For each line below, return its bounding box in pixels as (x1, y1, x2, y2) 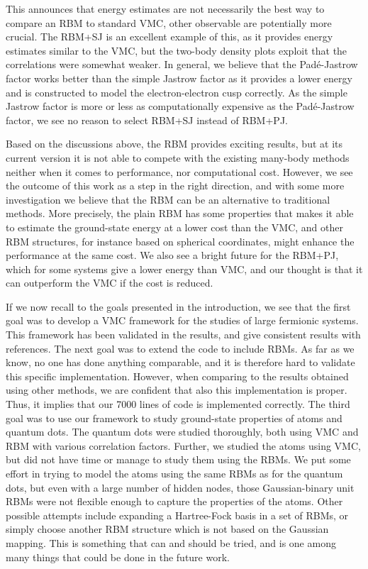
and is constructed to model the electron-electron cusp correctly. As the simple (6, 84, 347, 99)
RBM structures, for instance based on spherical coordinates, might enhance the (6, 233, 355, 248)
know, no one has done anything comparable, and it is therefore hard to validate (6, 355, 355, 370)
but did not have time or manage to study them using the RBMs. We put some (6, 452, 351, 467)
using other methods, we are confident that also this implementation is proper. (6, 382, 347, 397)
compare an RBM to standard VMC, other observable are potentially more (6, 15, 332, 30)
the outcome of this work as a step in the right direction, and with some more (6, 178, 345, 193)
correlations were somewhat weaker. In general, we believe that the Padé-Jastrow (6, 57, 358, 72)
